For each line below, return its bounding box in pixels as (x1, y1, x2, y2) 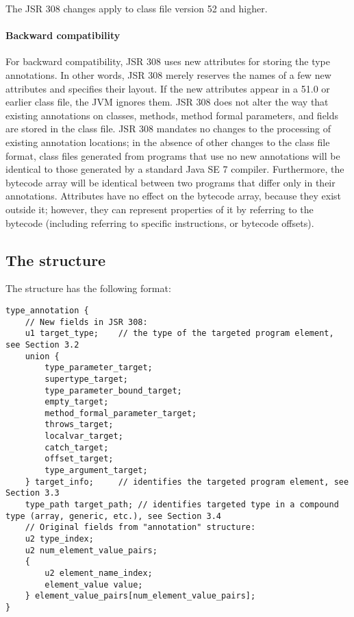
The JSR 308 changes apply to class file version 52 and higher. (5, 1, 268, 15)
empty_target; (45, 397, 109, 407)
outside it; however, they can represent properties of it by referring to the (5, 202, 314, 216)
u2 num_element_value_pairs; (25, 545, 157, 555)
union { (25, 351, 60, 361)
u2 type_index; (25, 534, 94, 544)
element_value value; (45, 579, 143, 590)
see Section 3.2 (5, 339, 79, 350)
